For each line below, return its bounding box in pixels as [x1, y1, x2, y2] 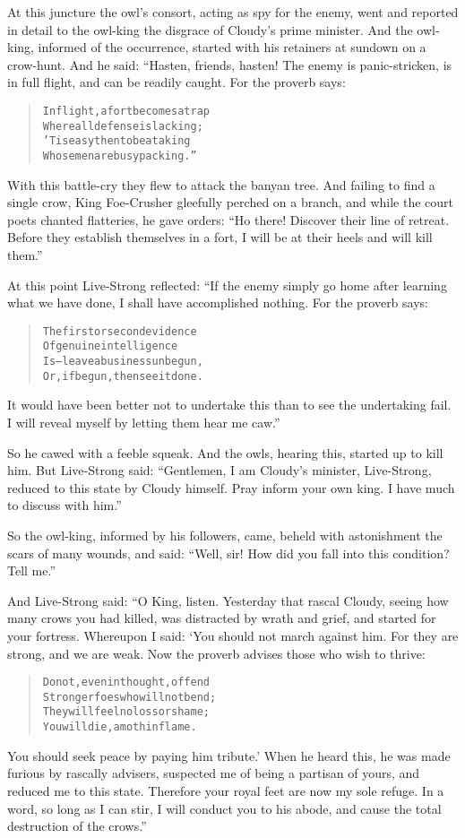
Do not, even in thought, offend [42, 676, 210, 689]
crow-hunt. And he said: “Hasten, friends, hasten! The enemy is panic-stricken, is [7, 55, 452, 73]
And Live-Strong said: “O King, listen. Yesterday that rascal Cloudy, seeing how [7, 591, 449, 609]
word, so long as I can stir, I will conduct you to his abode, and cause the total [7, 799, 442, 817]
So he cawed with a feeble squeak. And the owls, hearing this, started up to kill [7, 443, 443, 462]
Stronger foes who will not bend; [42, 690, 217, 704]
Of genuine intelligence [42, 340, 178, 353]
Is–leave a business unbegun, [42, 355, 203, 368]
